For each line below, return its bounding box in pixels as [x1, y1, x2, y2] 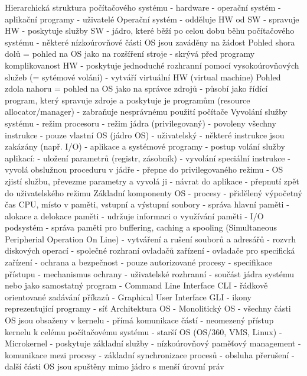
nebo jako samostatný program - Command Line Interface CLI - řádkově [5, 279, 268, 291]
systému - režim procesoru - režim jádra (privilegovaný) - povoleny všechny [5, 116, 276, 129]
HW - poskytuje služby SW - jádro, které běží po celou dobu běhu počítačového [5, 24, 295, 37]
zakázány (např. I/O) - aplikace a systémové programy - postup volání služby [5, 140, 285, 153]
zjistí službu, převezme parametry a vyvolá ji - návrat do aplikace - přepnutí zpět [5, 174, 299, 187]
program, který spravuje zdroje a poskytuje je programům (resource [5, 93, 250, 106]
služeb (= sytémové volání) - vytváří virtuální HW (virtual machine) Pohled [5, 70, 281, 83]
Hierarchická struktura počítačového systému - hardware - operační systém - [5, 1, 281, 13]
